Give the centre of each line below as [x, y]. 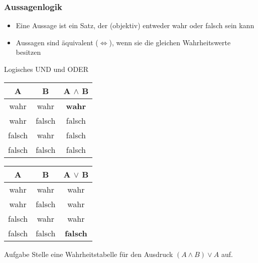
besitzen [28, 52]
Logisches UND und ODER [46, 69]
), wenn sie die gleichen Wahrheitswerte [170, 42]
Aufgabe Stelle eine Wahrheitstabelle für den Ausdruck [89, 254]
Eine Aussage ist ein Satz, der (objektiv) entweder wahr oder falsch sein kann [135, 25]
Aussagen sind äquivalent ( [57, 42]
